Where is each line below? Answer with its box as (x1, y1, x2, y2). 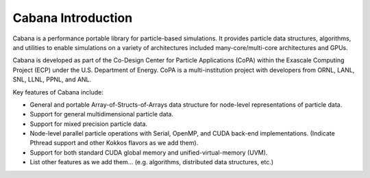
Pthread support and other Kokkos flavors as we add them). (29, 139, 199, 147)
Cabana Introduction (12, 10, 133, 25)
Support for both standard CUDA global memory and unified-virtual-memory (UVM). (29, 148, 268, 157)
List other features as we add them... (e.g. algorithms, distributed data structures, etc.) (29, 158, 274, 166)
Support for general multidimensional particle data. (29, 110, 174, 118)
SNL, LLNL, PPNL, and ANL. (12, 75, 92, 84)
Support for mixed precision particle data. (29, 120, 147, 128)
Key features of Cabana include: (12, 88, 104, 96)
